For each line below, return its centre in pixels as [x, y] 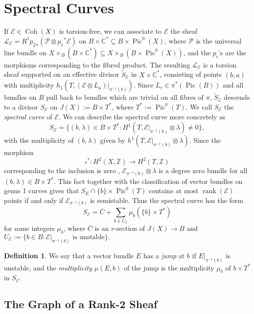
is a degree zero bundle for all [203, 170]
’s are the [232, 52]
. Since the [205, 140]
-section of [130, 228]
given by [113, 140]
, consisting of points [191, 74]
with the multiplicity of [39, 140]
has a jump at [164, 255]
